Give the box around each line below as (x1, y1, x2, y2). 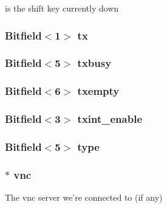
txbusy (77, 55, 112, 71)
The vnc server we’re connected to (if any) (5, 191, 163, 204)
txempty (77, 83, 120, 99)
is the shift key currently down (5, 2, 119, 14)
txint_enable (77, 111, 143, 127)
